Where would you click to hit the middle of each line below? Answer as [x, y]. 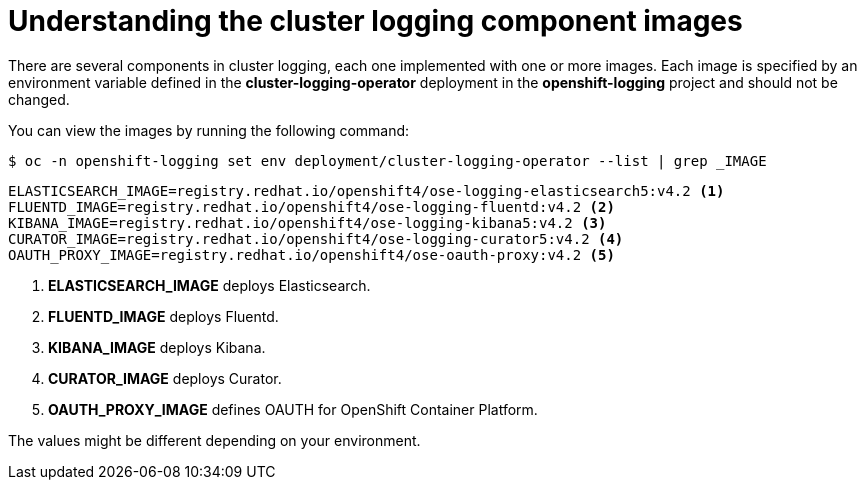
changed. [39, 99]
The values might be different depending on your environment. [214, 440]
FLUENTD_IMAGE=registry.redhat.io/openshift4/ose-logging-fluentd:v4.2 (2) [311, 206]
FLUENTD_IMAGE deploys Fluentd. [163, 316]
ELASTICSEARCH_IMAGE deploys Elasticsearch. [209, 285]
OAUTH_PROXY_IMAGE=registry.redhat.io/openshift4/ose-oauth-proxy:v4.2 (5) [311, 254]
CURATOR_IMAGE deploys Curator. [165, 378]
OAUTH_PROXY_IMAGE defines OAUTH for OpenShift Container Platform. [293, 409]
